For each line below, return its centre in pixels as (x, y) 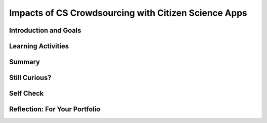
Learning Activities (39, 46)
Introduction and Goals (45, 30)
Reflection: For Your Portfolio (55, 109)
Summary (24, 62)
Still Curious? (30, 78)
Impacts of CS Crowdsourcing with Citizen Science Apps (128, 13)
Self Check (26, 94)
